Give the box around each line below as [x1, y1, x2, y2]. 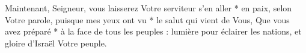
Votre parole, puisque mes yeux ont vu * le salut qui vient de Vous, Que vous [5, 13, 290, 26]
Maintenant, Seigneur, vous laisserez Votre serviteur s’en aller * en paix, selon [5, 2, 292, 14]
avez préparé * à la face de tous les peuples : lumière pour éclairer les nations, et [5, 25, 302, 38]
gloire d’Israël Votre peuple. [5, 36, 107, 49]
